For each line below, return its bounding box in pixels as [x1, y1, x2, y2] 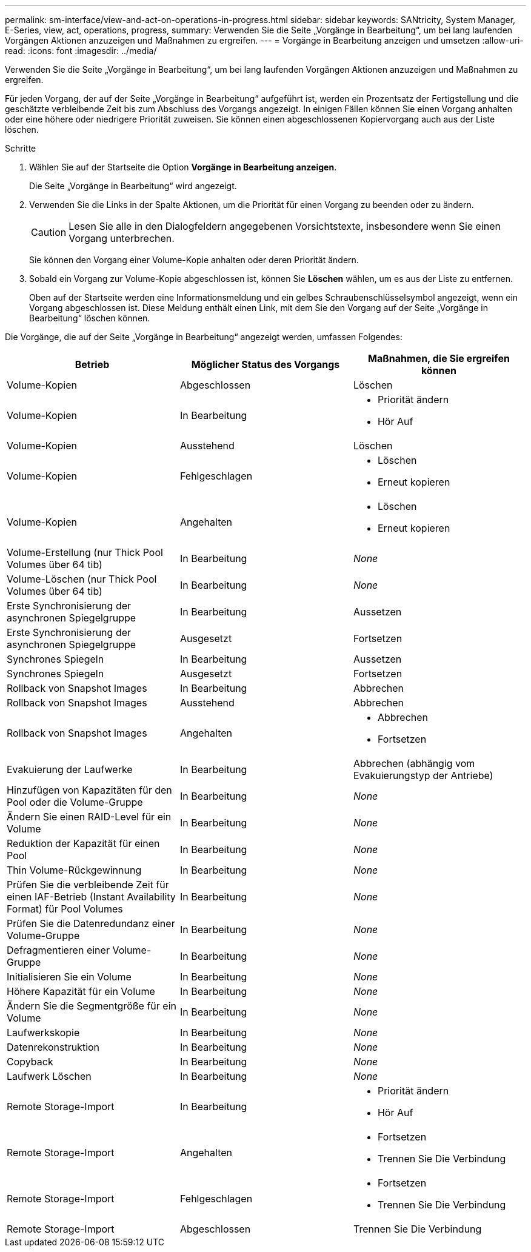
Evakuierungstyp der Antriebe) [353, 769, 493, 782]
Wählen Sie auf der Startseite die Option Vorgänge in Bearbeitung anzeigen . [29, 162, 337, 172]
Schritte [5, 143, 36, 153]
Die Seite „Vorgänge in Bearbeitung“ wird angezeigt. [29, 181, 237, 191]
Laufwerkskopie [7, 1026, 80, 1039]
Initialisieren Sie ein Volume [7, 971, 132, 983]
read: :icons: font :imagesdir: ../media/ [5, 45, 157, 56]
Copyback [7, 1056, 53, 1068]
